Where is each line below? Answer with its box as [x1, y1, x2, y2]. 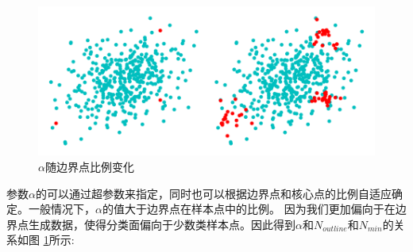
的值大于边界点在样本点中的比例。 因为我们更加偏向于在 [102, 200, 396, 217]
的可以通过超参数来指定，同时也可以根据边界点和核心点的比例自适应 [35, 185, 392, 201]
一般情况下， [28, 200, 95, 217]
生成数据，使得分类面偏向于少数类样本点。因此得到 [28, 216, 295, 232]
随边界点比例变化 [44, 158, 134, 175]
